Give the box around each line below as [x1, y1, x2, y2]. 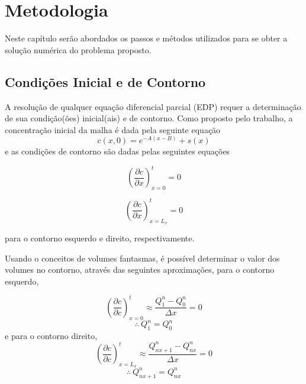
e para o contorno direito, [5, 329, 98, 341]
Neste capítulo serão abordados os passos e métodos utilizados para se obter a [5, 32, 288, 44]
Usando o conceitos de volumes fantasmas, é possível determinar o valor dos [5, 251, 280, 264]
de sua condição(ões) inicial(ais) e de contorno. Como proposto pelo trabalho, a [5, 112, 293, 124]
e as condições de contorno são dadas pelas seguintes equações [5, 145, 230, 157]
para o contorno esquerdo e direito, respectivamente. [5, 231, 195, 244]
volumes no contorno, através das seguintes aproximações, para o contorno [5, 263, 275, 276]
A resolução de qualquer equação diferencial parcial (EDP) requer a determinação [5, 100, 301, 112]
